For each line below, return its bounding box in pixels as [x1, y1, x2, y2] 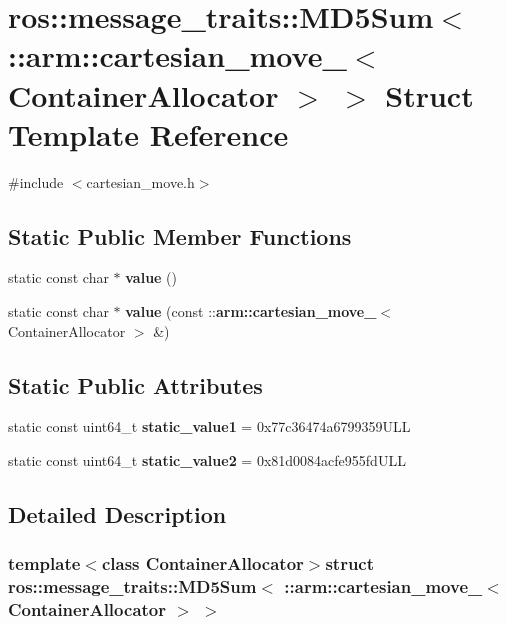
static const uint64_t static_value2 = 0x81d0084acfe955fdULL [8, 450, 406, 471]
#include [8, 171, 64, 192]
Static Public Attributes [8, 369, 263, 400]
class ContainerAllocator [101, 551, 304, 576]
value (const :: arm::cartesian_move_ [125, 301, 377, 322]
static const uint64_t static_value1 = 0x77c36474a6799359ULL [8, 416, 411, 437]
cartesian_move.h [86, 171, 195, 192]
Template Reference [8, 113, 289, 154]
